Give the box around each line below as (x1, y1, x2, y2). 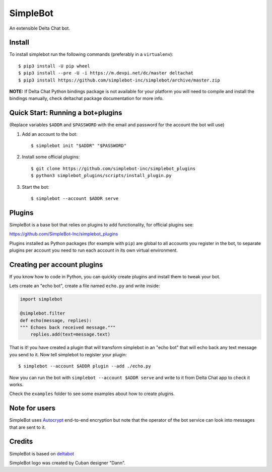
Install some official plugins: (22, 154, 80, 160)
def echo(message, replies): (20, 318, 92, 323)
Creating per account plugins (9, 260, 103, 269)
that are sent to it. (9, 424, 46, 430)
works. (9, 381, 24, 387)
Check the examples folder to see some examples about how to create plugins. (9, 390, 175, 397)
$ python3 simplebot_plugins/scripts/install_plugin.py (31, 173, 172, 179)
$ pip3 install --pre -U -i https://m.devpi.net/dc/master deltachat (18, 70, 194, 76)
